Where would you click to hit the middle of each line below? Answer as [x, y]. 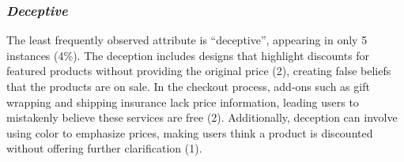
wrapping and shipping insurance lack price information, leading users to [183, 102]
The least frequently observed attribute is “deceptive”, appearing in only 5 [187, 40]
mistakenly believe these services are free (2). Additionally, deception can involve [202, 117]
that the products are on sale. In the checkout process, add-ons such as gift [188, 86]
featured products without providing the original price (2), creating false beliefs [199, 71]
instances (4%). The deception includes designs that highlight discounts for [188, 55]
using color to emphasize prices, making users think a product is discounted [190, 132]
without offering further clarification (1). [104, 148]
